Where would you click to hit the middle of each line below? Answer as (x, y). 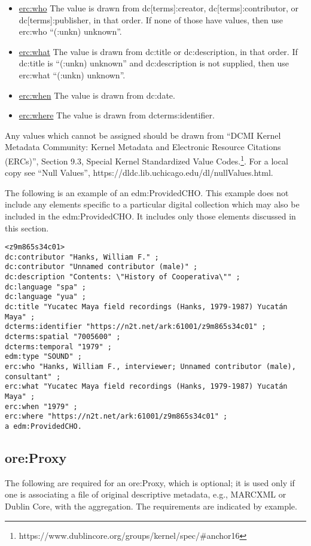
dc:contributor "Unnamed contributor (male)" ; (101, 267)
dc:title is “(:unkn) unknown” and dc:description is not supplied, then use (154, 63)
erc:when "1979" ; (41, 406)
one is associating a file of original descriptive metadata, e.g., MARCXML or (146, 494)
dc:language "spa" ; (46, 287)
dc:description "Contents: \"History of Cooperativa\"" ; (123, 277)
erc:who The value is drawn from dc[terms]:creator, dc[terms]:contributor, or (159, 8)
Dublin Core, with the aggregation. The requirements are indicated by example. (151, 506)
